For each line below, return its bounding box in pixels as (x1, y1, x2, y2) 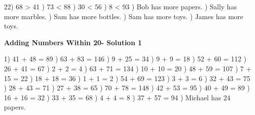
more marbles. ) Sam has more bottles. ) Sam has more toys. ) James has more (4, 11, 244, 21)
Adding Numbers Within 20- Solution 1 (4, 37, 142, 47)
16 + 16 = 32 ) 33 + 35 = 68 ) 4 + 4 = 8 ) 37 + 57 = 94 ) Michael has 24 (4, 92, 230, 102)
